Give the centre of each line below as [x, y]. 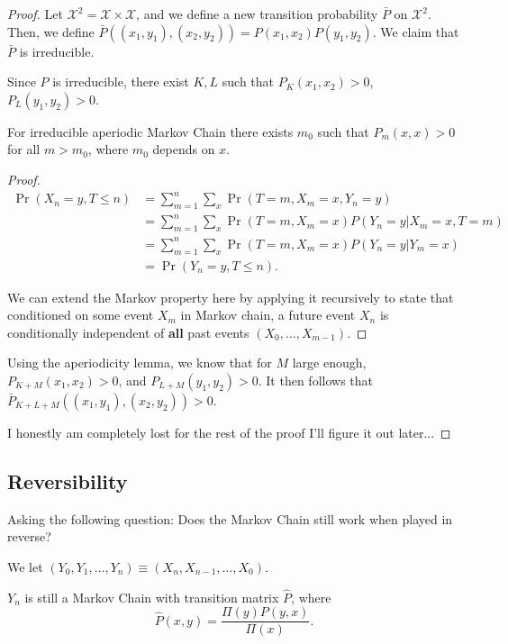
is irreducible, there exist [121, 82]
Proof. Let [35, 14]
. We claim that [416, 31]
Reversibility [68, 481]
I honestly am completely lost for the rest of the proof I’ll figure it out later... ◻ [229, 432]
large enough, [329, 363]
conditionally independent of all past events [128, 332]
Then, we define [51, 31]
